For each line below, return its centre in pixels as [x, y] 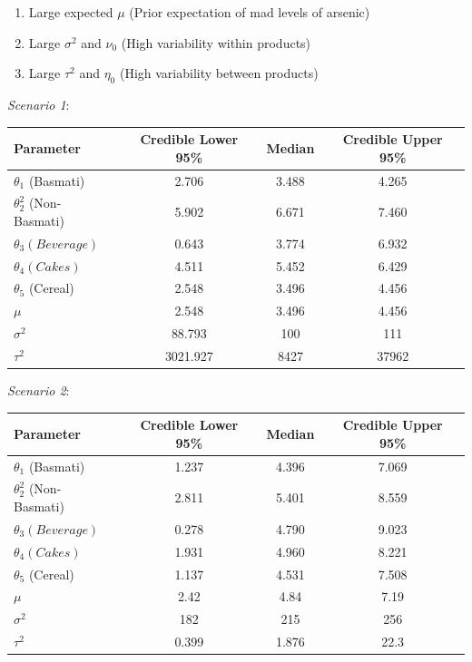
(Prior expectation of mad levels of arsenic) [250, 12]
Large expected [71, 12]
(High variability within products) [216, 42]
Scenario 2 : [39, 390]
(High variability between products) [219, 73]
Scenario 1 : [39, 104]
